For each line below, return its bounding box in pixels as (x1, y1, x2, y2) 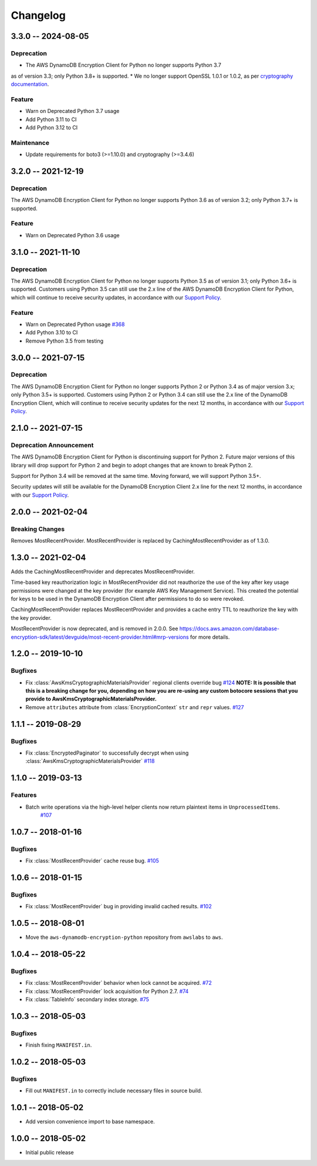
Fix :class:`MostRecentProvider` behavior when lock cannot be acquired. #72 (25, 979, 212, 986)
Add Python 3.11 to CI (25, 115, 77, 123)
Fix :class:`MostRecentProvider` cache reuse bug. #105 (25, 857, 160, 865)
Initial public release (25, 1149, 75, 1156)
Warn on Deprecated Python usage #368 (25, 321, 125, 328)
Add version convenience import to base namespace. (25, 1118, 155, 1125)
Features (11, 791, 37, 799)
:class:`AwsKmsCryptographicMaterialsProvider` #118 (25, 758, 155, 765)
